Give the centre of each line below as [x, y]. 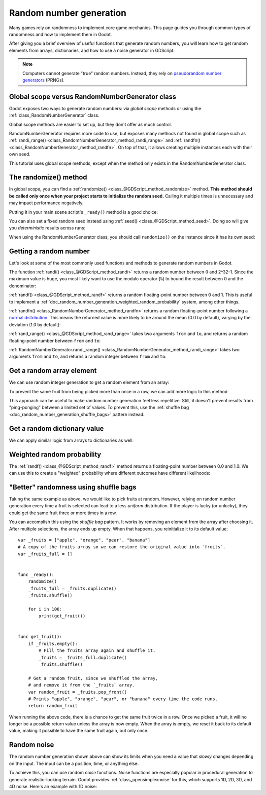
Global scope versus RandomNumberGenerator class [93, 96]
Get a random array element [53, 371]
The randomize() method [48, 177]
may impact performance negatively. [46, 203]
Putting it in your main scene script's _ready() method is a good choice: [83, 212]
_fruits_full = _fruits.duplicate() [72, 588]
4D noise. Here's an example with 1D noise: [53, 786]
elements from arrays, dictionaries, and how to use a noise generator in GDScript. [92, 50]
